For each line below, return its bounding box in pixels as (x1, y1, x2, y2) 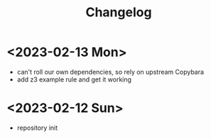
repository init (16, 123, 58, 132)
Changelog (85, 4, 152, 21)
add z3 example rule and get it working (16, 75, 132, 84)
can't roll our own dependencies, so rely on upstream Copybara (16, 67, 204, 76)
